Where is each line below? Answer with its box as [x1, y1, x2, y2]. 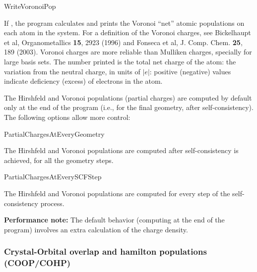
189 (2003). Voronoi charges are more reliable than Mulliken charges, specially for [4, 47, 252, 57]
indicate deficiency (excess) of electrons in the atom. [4, 76, 163, 86]
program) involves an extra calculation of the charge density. [4, 224, 188, 234]
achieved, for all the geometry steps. [4, 155, 114, 165]
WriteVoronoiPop [4, 1, 56, 11]
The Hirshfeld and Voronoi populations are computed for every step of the [4, 188, 230, 198]
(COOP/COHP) [4, 257, 71, 269]
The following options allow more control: [4, 111, 130, 122]
